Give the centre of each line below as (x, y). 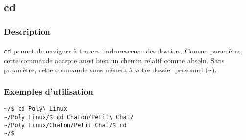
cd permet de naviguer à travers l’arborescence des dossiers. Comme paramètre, (123, 51)
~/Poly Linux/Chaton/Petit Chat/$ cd (65, 125)
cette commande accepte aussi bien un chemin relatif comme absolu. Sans (114, 60)
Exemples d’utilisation (49, 92)
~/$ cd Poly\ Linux (35, 109)
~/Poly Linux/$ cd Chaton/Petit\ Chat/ (69, 117)
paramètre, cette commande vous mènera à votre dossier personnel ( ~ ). (110, 70)
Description (27, 31)
